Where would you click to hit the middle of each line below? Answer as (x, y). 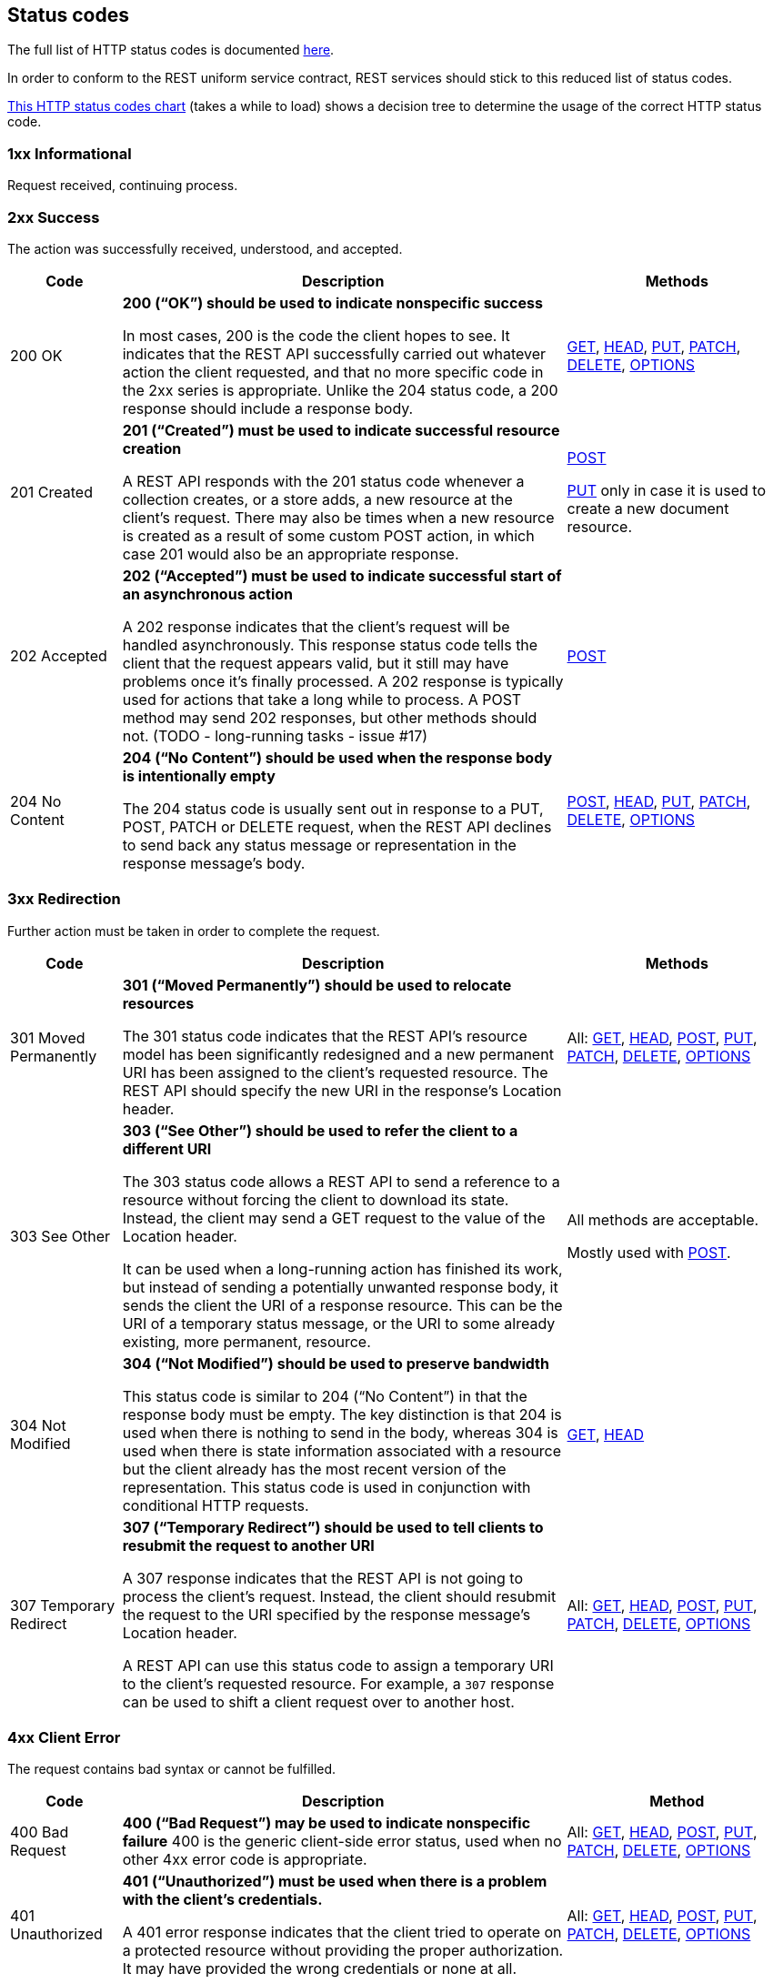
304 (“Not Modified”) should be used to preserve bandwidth (336, 1363)
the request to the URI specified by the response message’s (326, 1614)
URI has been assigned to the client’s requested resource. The (335, 1072)
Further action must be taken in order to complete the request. (194, 931)
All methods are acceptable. (663, 1219)
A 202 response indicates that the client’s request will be (316, 626)
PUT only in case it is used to (667, 490)
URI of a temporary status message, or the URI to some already (339, 1323)
